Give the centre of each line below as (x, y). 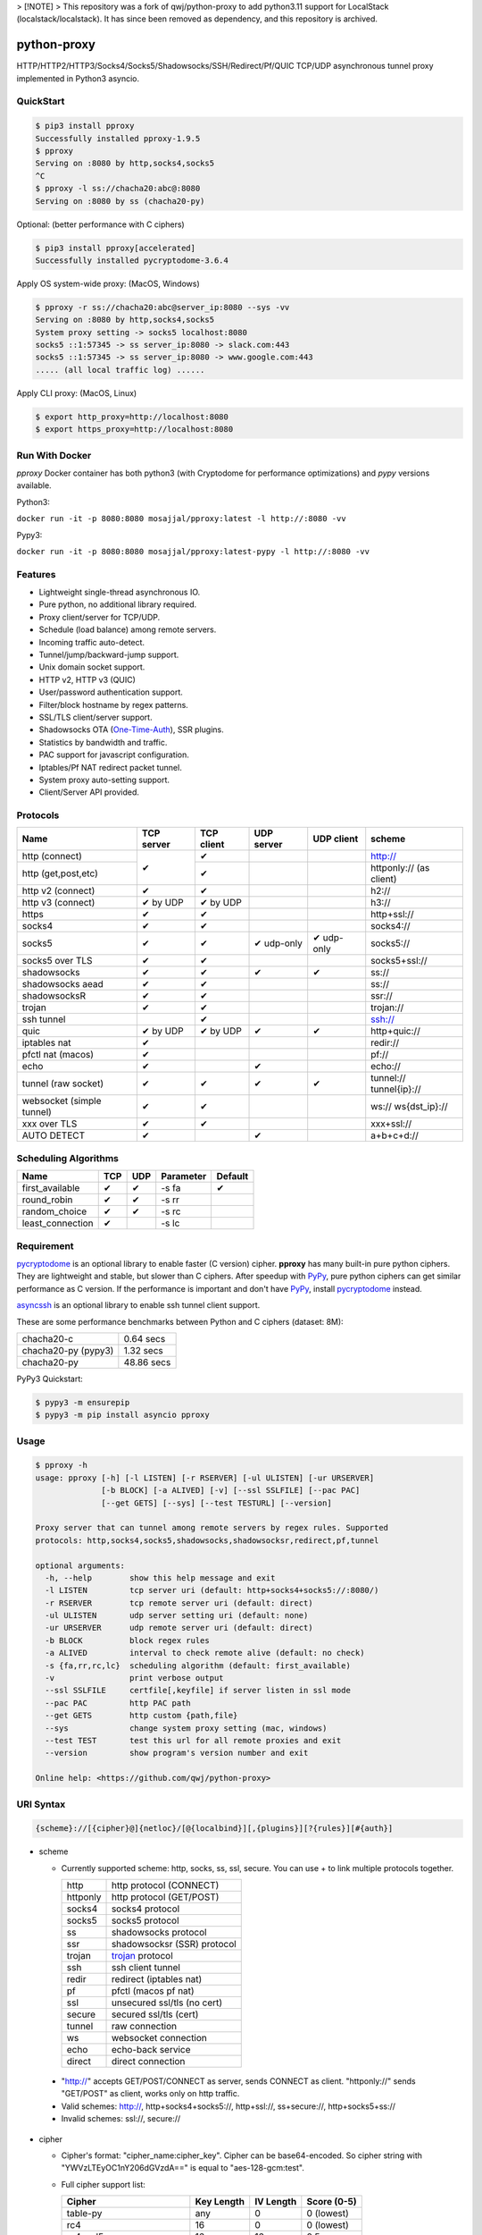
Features (36, 574)
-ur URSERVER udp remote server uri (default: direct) (179, 1628)
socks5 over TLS (57, 961)
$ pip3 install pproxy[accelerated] (116, 248)
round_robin (47, 1200)
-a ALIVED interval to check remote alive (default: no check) (205, 1653)
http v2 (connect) (58, 891)
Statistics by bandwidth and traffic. (103, 742)
